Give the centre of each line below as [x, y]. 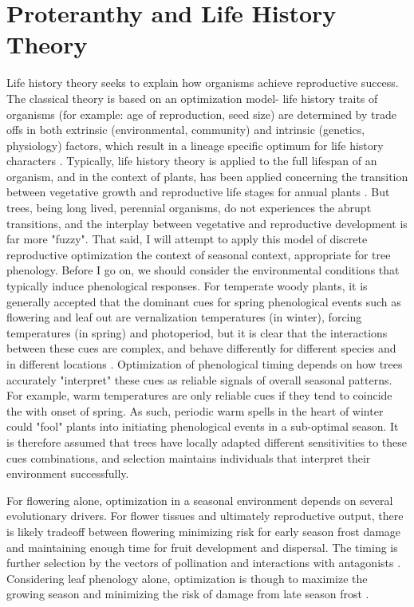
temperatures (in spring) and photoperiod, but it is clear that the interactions [197, 332]
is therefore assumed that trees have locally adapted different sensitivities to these [207, 441]
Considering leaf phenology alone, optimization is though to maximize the [187, 578]
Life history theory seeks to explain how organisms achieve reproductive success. [203, 83]
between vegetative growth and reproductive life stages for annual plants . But [198, 192]
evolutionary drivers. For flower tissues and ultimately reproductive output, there [205, 516]
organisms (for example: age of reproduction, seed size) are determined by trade [202, 114]
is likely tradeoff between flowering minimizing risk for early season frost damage [204, 531]
